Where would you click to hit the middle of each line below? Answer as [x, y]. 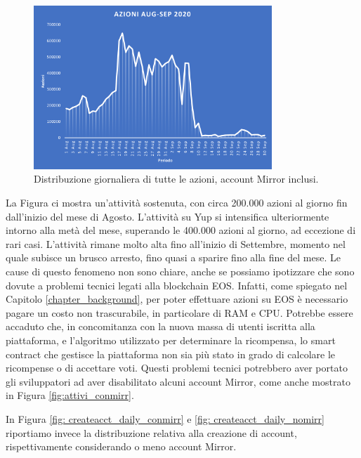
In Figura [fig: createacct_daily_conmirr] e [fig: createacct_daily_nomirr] [165, 418]
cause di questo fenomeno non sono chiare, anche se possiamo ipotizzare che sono [180, 271]
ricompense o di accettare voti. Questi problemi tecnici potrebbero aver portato [177, 368]
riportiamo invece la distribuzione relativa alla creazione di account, [151, 432]
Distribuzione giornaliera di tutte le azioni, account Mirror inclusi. [176, 179]
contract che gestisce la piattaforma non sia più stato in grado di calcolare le [171, 354]
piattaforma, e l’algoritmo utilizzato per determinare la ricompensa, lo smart [171, 340]
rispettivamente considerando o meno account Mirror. [121, 446]
